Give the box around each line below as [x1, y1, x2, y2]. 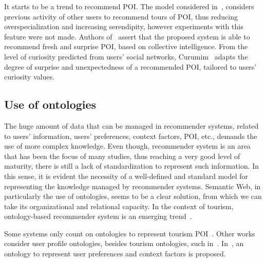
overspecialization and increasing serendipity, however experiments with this [4, 21, 243, 32]
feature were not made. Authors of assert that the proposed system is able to [4, 31, 250, 42]
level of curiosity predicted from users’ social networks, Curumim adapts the [4, 51, 248, 62]
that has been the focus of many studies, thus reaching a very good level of [4, 150, 240, 161]
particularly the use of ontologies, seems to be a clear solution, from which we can [4, 191, 262, 201]
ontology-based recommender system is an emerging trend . [4, 211, 192, 221]
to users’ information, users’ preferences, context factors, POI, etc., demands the [4, 130, 257, 141]
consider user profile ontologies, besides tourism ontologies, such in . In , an [4, 238, 244, 249]
